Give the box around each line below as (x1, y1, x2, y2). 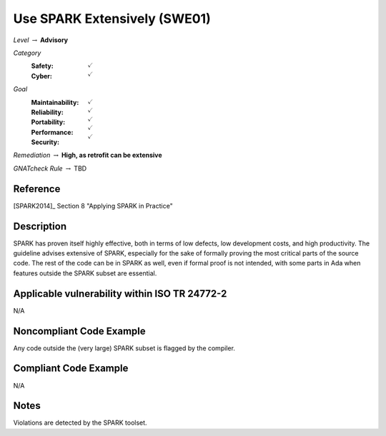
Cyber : (31, 71, 53, 80)
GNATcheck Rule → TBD (13, 164, 87, 173)
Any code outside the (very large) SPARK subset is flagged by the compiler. (13, 343, 236, 353)
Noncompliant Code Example (13, 325, 146, 337)
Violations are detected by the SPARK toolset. (13, 418, 147, 427)
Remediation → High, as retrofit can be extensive (13, 151, 162, 160)
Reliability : (31, 108, 64, 116)
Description (13, 220, 67, 232)
